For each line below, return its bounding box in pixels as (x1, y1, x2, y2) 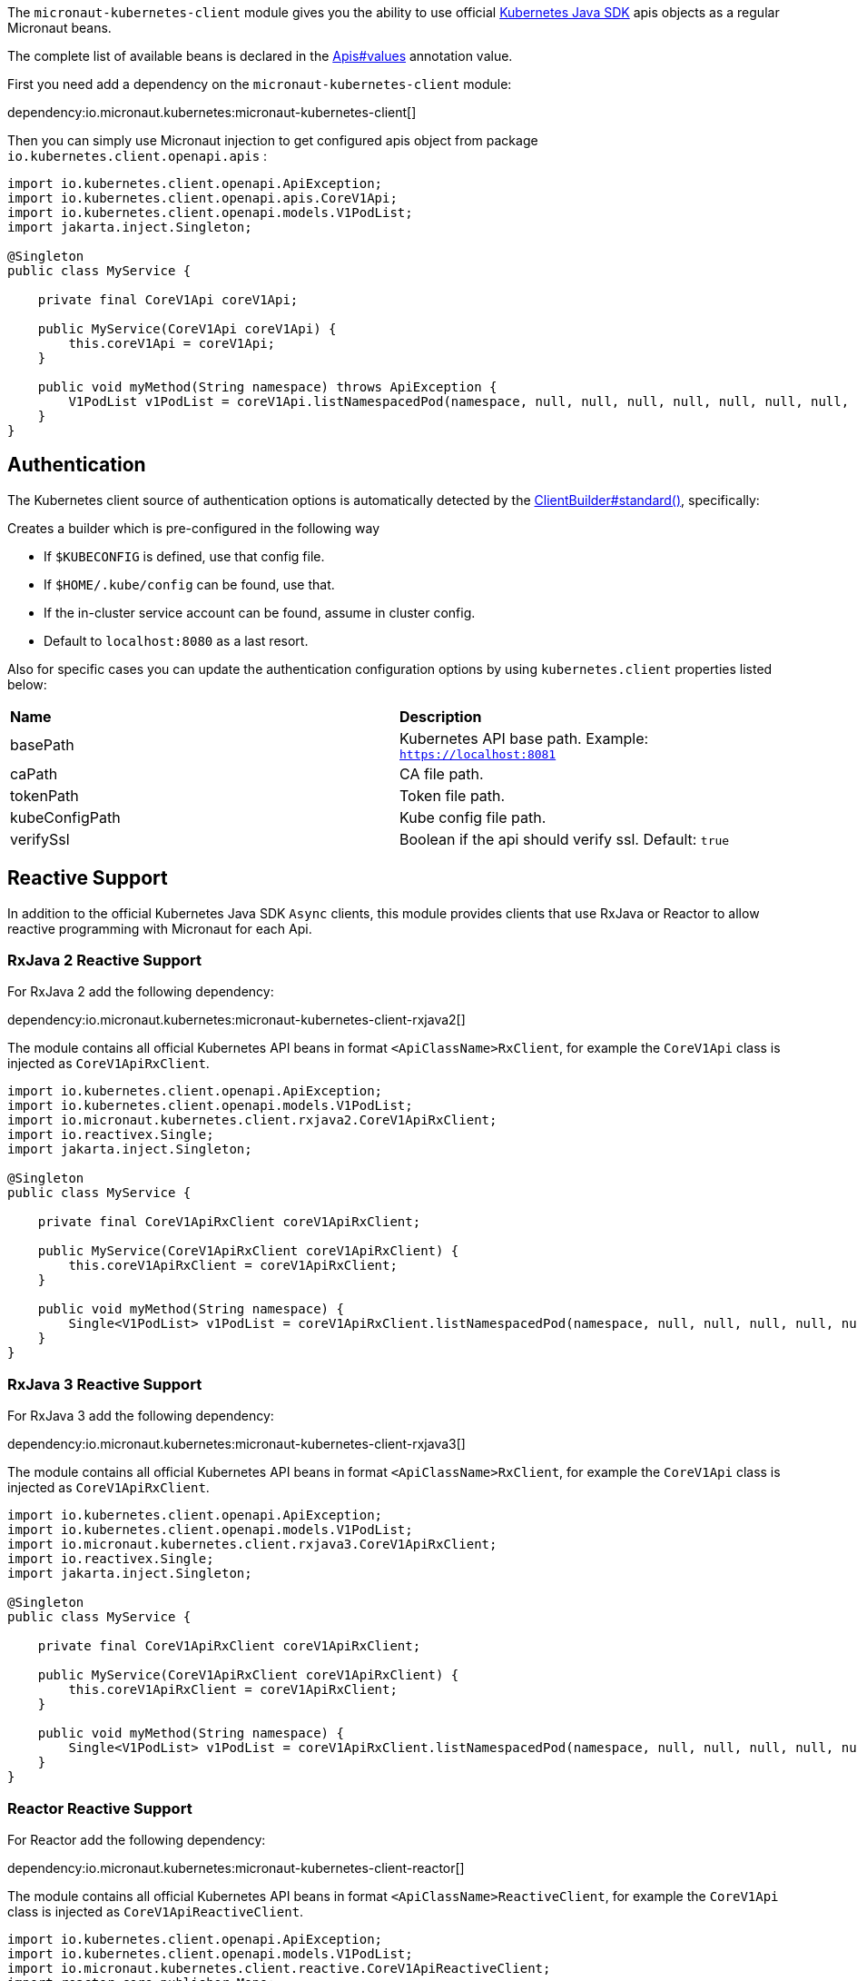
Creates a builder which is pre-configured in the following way (7, 520, 380, 536)
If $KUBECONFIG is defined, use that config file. (44, 548, 325, 564)
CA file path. (399, 764, 484, 783)
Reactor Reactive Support (7, 1798, 192, 1818)
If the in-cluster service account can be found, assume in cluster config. (44, 604, 476, 620)
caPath (10, 764, 58, 783)
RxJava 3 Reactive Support (7, 1374, 202, 1393)
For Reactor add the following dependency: (7, 1831, 266, 1847)
